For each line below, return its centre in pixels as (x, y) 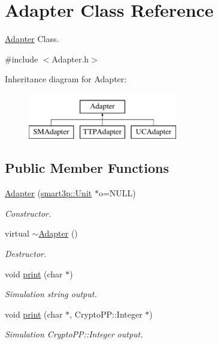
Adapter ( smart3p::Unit (49, 193)
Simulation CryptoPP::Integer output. (74, 334)
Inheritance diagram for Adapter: (66, 79)
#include (22, 59)
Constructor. (28, 213)
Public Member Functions (87, 168)
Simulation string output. (51, 294)
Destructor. (26, 254)
